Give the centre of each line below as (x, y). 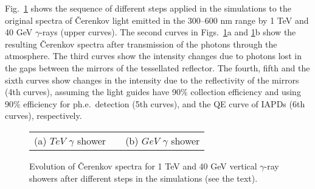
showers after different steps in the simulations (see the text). (144, 178)
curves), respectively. (43, 116)
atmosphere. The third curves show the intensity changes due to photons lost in (153, 56)
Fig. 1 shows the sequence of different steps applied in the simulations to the (148, 8)
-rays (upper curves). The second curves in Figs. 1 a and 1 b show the (168, 32)
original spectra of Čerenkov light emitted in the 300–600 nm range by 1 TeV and (157, 20)
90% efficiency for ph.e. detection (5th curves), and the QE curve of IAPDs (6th (155, 103)
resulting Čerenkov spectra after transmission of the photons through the (141, 44)
